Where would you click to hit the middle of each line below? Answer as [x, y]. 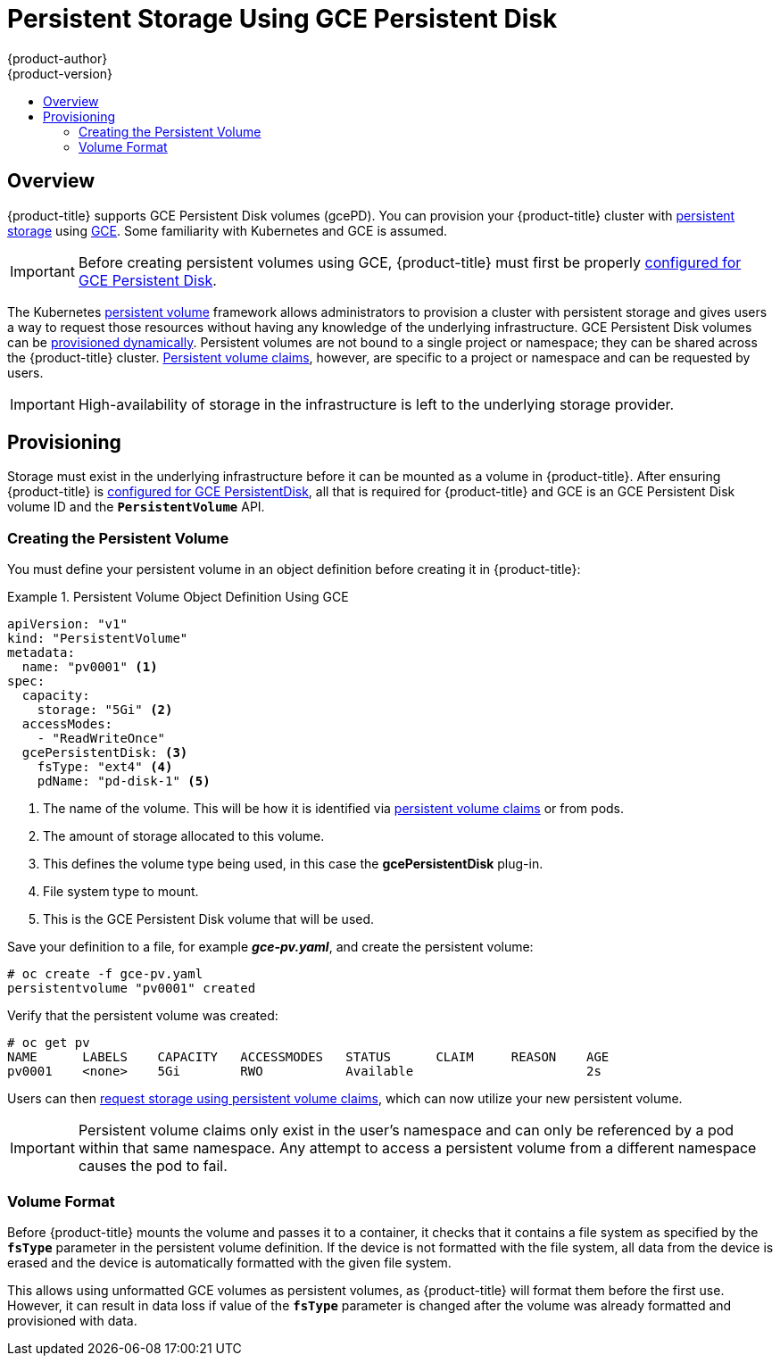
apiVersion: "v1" [67, 624]
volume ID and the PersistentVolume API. [136, 507]
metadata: [41, 653]
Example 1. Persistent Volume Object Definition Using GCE [178, 597]
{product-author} [58, 58]
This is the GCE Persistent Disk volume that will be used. [209, 919]
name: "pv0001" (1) [90, 667]
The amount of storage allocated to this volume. [184, 836]
